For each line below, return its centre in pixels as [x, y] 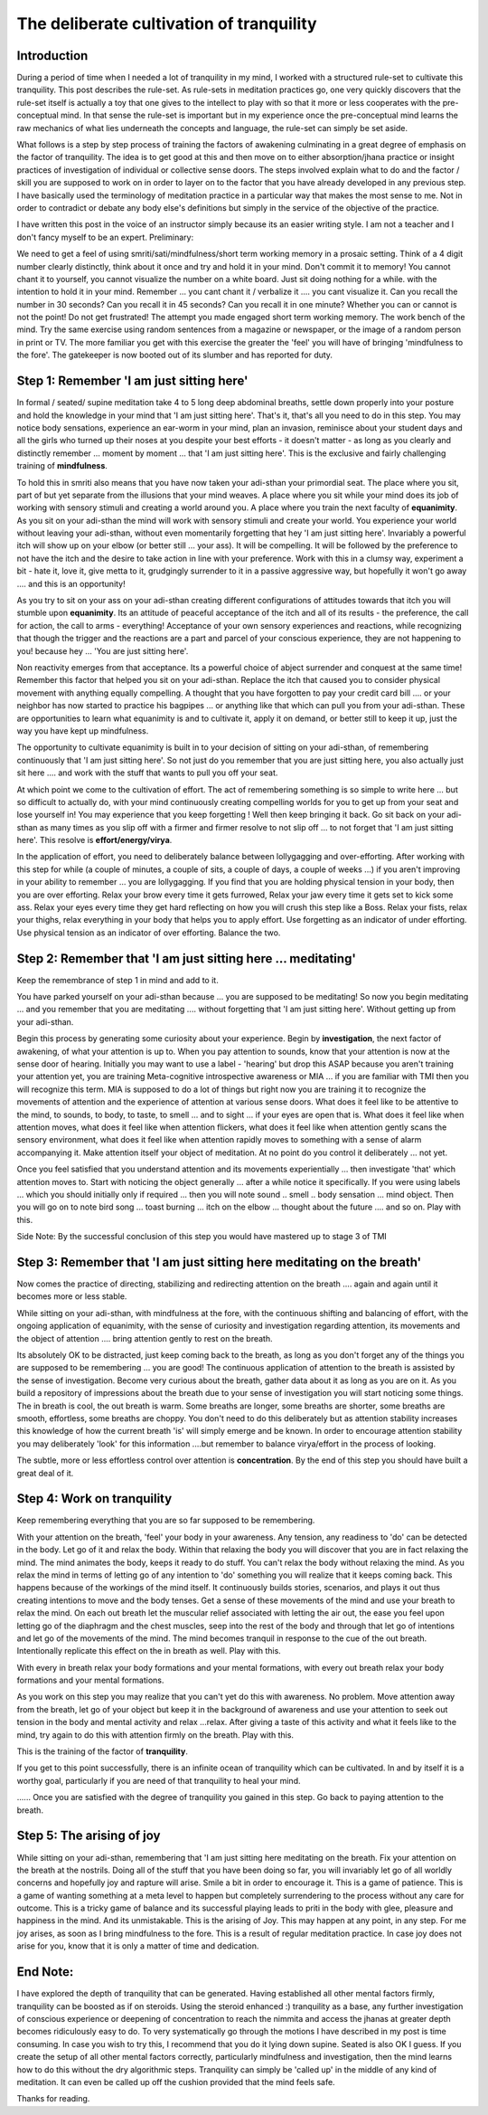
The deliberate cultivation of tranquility [167, 24]
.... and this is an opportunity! [71, 583]
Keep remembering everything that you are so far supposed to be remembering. [166, 1521]
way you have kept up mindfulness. [83, 730]
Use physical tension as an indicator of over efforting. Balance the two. [149, 933]
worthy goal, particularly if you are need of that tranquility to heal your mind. [159, 1780]
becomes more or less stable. [72, 1296]
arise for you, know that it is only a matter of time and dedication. [138, 1946]
